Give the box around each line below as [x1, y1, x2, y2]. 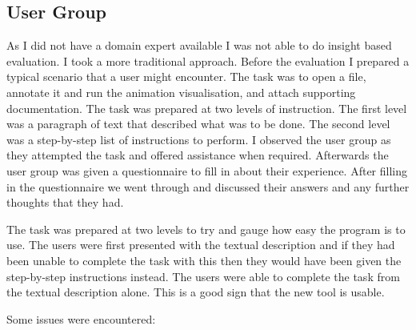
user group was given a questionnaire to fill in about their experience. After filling [6, 162, 408, 179]
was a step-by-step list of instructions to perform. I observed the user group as [6, 131, 391, 147]
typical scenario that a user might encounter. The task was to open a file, [6, 68, 366, 85]
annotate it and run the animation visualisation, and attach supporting [6, 83, 356, 100]
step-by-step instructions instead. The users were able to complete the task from [6, 268, 400, 284]
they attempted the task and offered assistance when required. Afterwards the [6, 147, 389, 163]
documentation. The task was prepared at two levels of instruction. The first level [6, 99, 407, 116]
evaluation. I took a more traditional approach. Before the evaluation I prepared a [6, 52, 410, 69]
